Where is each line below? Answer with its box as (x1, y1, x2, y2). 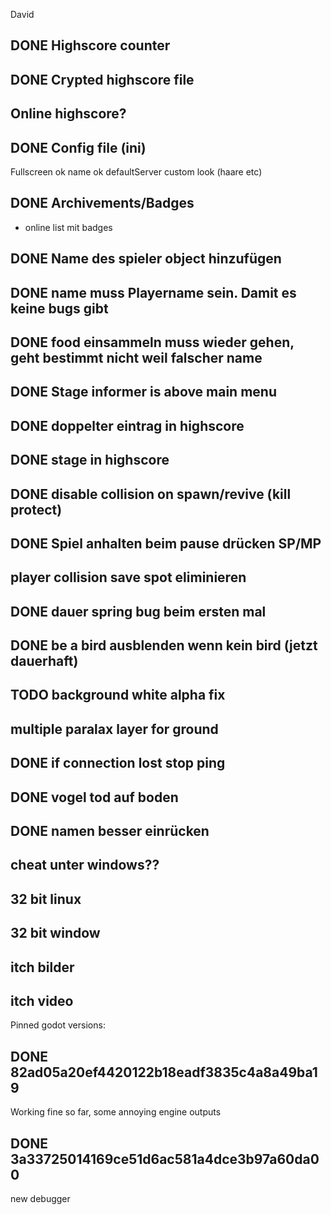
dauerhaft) (10, 653, 79, 670)
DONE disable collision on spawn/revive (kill (10, 485, 292, 503)
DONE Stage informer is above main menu (10, 384, 277, 401)
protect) (10, 501, 63, 518)
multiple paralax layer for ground (10, 720, 219, 738)
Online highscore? (10, 105, 127, 123)
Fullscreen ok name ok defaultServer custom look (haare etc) (10, 165, 263, 178)
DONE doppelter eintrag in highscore (10, 417, 245, 434)
